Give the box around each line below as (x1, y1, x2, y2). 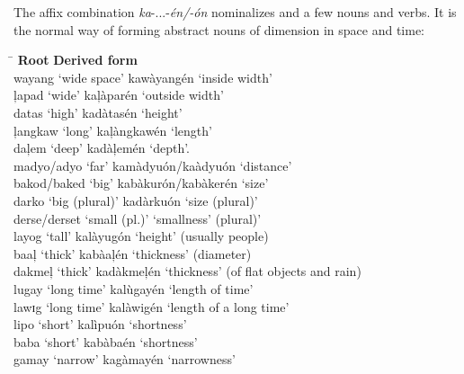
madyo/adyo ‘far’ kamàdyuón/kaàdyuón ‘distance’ (13, 156, 292, 174)
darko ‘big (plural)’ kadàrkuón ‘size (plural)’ (13, 191, 258, 209)
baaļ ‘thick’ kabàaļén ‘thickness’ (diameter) (13, 244, 252, 263)
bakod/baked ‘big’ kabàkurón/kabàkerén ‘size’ (13, 174, 269, 192)
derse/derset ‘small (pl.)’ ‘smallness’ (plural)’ (13, 209, 262, 227)
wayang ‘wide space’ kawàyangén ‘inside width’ (13, 67, 272, 86)
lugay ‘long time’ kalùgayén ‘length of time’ (13, 279, 254, 298)
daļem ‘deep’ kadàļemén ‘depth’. (13, 138, 191, 157)
